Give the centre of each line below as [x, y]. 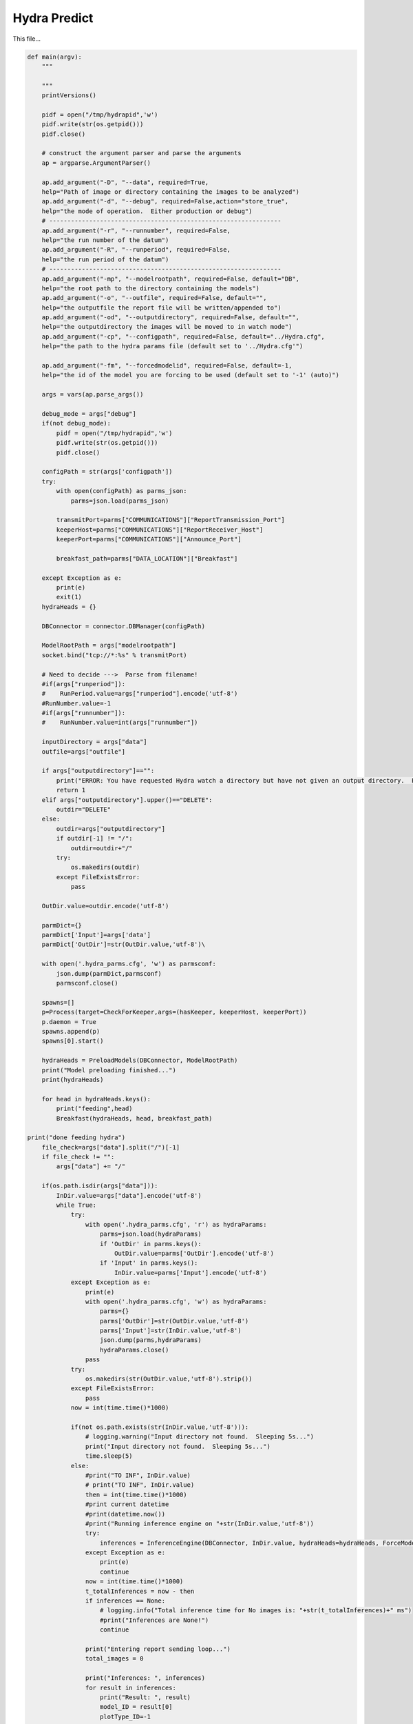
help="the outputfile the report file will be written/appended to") [161, 308]
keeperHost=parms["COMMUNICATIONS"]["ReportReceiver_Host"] [160, 530]
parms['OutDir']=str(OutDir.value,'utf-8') [174, 1321]
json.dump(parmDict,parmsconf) [109, 973]
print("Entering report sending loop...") [158, 1649]
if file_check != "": [78, 1157]
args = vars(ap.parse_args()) [93, 394]
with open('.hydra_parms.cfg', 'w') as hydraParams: [176, 1301]
